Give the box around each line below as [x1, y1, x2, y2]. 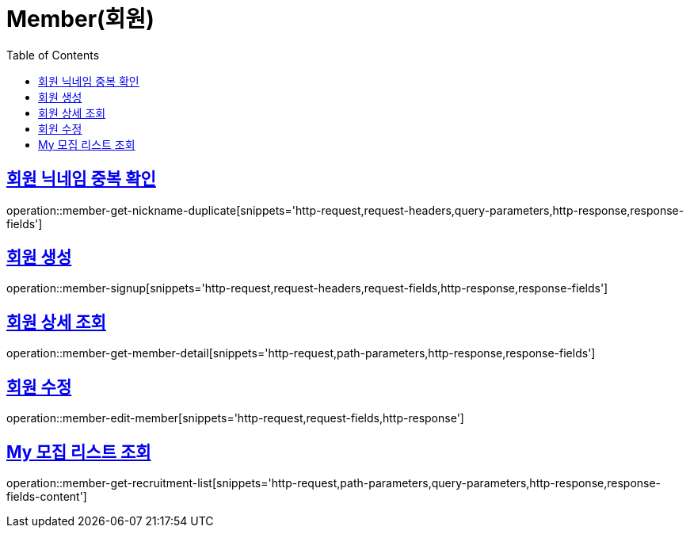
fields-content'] [6, 489, 87, 503]
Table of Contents [6, 48, 100, 62]
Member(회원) [6, 6, 154, 32]
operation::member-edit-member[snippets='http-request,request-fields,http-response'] [6, 411, 464, 425]
